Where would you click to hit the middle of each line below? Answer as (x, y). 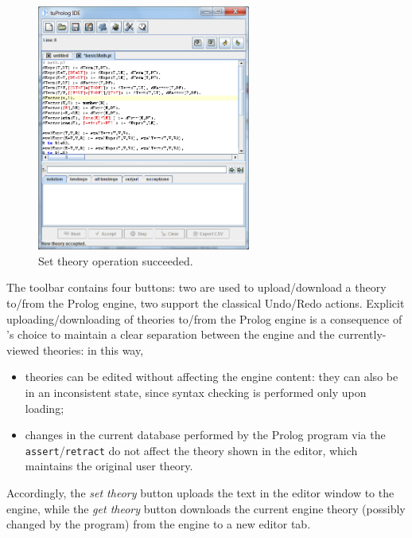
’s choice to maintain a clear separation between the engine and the (171, 334)
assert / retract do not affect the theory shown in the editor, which (191, 450)
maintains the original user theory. (109, 466)
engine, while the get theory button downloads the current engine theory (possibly (206, 508)
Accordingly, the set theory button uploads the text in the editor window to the (200, 493)
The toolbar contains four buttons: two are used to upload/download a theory (196, 287)
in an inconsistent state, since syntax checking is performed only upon (196, 392)
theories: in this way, (93, 350)
